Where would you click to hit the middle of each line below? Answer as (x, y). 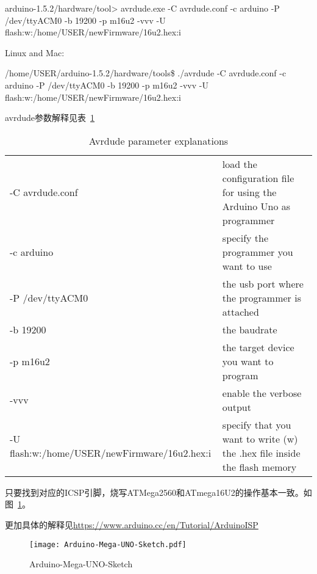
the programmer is (262, 297)
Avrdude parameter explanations (158, 140)
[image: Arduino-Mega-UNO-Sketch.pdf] (108, 544)
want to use (247, 266)
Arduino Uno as (256, 206)
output (237, 407)
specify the (245, 238)
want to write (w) (260, 438)
